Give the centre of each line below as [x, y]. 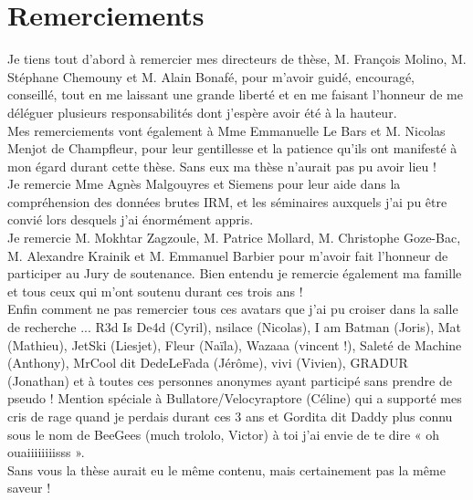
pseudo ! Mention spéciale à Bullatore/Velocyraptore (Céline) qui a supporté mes [235, 398]
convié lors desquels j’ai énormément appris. [131, 219]
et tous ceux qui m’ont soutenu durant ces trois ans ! [155, 291]
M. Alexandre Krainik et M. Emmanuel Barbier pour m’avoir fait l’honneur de [228, 255]
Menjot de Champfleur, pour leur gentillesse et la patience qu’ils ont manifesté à [232, 148]
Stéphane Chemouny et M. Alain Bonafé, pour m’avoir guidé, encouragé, [211, 76]
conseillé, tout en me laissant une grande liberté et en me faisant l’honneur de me [235, 94]
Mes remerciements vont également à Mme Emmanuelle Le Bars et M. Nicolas [226, 130]
